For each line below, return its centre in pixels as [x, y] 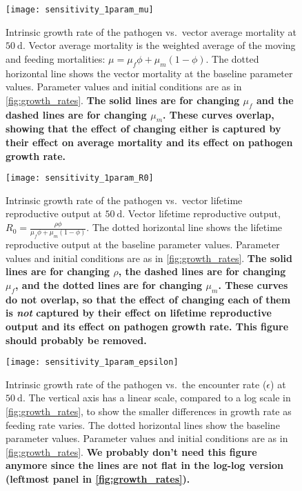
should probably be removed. [76, 340]
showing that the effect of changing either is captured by [143, 129]
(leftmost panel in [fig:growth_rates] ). [98, 479]
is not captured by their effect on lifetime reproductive [139, 313]
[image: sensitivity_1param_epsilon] [92, 362]
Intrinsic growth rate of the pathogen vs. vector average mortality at [151, 31]
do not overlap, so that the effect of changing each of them [148, 299]
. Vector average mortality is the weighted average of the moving [159, 45]
